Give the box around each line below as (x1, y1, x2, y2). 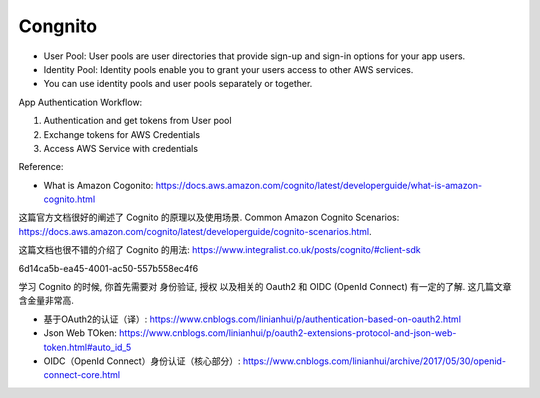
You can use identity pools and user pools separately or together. (43, 78, 313, 90)
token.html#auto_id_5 (43, 341, 132, 353)
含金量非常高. (18, 295, 75, 307)
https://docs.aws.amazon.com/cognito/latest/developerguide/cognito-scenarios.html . (18, 225, 372, 237)
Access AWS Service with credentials (43, 142, 199, 154)
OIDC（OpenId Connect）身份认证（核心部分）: (43, 355, 241, 367)
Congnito (18, 15, 98, 37)
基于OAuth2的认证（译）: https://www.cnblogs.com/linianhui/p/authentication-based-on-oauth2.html (43, 313, 462, 325)
